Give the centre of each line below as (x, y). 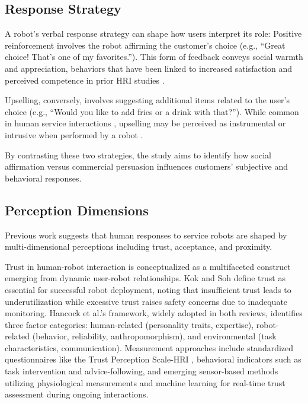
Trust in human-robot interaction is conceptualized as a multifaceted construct (148, 266)
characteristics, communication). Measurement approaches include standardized (149, 347)
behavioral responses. (43, 178)
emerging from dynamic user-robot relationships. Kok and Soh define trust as (145, 278)
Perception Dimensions (77, 210)
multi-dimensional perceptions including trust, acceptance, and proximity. (139, 246)
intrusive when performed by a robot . (74, 134)
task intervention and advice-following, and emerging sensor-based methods (142, 371)
